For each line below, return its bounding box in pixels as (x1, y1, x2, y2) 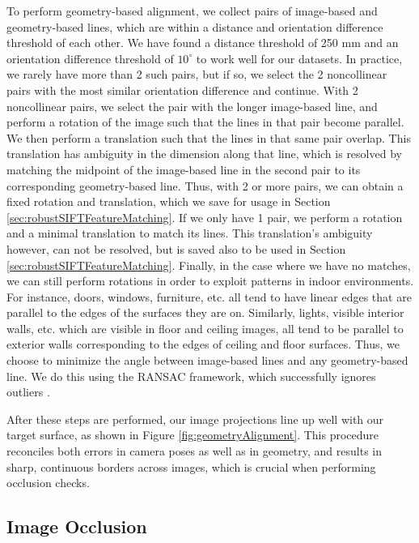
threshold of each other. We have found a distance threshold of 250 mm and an (6, 34, 399, 51)
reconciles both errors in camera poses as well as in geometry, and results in (6, 443, 383, 460)
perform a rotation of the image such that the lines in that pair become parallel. (6, 113, 404, 130)
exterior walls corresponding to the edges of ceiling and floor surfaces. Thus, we (6, 336, 400, 353)
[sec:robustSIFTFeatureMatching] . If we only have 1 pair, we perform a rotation (6, 208, 403, 225)
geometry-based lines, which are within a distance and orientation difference (6, 18, 383, 35)
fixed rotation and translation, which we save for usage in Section (6, 193, 331, 210)
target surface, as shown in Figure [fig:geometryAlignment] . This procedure (6, 426, 379, 443)
